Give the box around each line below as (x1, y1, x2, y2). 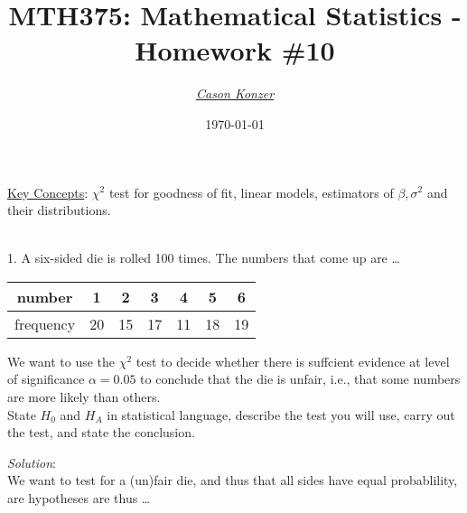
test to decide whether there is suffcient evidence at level (135, 351, 450, 370)
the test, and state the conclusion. (7, 423, 195, 442)
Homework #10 (135, 32, 335, 69)
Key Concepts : (7, 182, 89, 201)
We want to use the (7, 351, 116, 370)
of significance (7, 369, 85, 388)
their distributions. (7, 201, 111, 219)
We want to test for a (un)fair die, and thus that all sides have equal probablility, (7, 471, 458, 490)
